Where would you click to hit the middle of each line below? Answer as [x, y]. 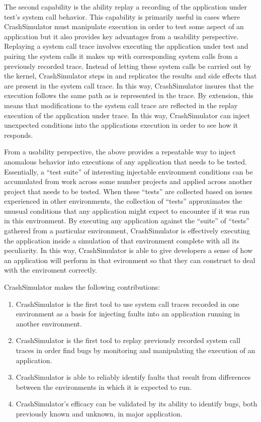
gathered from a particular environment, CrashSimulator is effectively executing [127, 231]
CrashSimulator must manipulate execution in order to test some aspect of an [124, 26]
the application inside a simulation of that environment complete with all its [122, 240]
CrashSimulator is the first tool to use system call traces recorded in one [127, 304]
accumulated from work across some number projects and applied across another [128, 181]
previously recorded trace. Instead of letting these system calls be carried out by [128, 66]
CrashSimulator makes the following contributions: [82, 287]
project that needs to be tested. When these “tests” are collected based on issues [128, 191]
